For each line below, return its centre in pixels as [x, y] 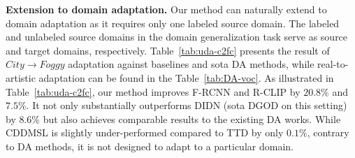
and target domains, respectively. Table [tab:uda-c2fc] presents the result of [168, 50]
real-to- [333, 64]
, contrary [328, 132]
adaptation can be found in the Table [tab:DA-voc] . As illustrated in [186, 77]
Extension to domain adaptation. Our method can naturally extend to [166, 9]
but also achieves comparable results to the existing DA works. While [192, 118]
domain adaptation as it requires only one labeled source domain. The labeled [173, 23]
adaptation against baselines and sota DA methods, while [191, 64]
